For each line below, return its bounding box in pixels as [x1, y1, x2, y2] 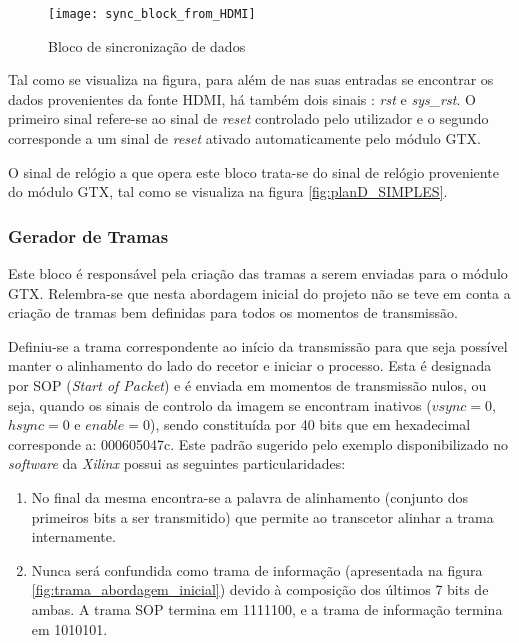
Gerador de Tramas [8, 223, 169, 248]
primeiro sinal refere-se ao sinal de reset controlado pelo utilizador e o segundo [8, 108, 489, 129]
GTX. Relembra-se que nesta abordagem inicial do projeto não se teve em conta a [8, 282, 511, 303]
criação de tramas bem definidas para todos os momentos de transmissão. [8, 302, 458, 323]
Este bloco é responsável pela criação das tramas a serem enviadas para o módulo [8, 263, 508, 284]
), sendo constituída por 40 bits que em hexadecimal [149, 414, 471, 435]
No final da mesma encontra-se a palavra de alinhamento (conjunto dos [31, 486, 469, 507]
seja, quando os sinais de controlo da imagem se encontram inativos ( [8, 394, 432, 415]
